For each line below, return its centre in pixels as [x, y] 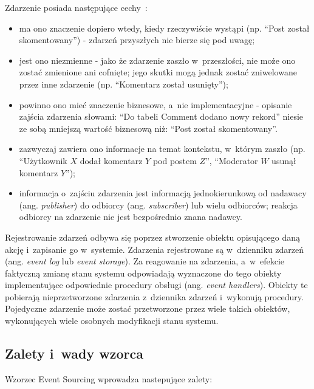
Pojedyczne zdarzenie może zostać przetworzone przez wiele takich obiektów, [148, 308]
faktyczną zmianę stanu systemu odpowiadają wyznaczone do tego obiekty [143, 273]
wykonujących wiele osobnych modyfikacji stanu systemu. [112, 321]
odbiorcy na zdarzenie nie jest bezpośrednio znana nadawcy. [131, 217]
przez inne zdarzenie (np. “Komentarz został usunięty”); [124, 84]
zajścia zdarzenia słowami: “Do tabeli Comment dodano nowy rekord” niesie [161, 116]
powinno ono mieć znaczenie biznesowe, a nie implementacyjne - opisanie [155, 104]
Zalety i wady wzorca [74, 353]
